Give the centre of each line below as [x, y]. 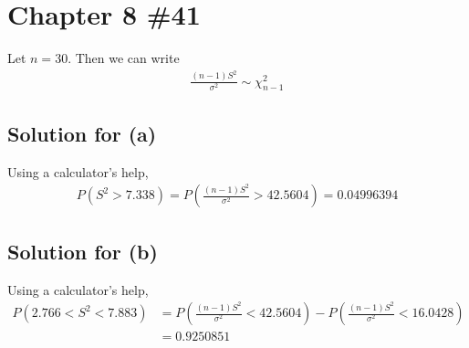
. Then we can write [124, 58]
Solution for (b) [83, 251]
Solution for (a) [82, 133]
